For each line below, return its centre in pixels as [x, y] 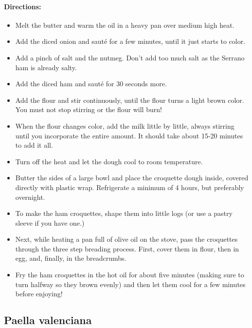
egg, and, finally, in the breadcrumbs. [71, 258]
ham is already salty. [46, 67]
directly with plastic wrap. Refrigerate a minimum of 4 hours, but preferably [130, 187]
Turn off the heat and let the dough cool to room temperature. [109, 161]
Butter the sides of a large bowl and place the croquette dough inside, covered [132, 178]
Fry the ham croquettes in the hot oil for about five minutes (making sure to [130, 275]
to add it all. [34, 145]
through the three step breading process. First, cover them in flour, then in [127, 248]
